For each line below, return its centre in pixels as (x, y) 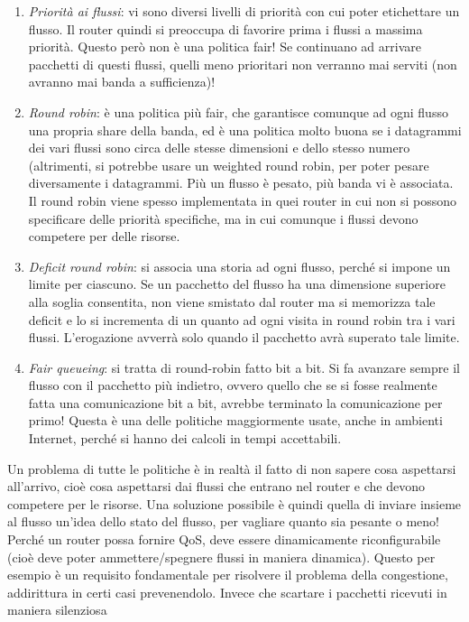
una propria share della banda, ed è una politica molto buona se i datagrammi (245, 130)
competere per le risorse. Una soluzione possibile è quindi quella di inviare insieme (234, 503)
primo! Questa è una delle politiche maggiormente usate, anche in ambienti (235, 420)
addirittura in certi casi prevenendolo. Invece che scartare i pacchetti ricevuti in (227, 592)
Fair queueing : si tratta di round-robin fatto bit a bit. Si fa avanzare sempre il (244, 367)
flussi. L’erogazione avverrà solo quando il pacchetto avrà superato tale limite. (244, 337)
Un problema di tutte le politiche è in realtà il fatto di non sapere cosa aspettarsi (232, 468)
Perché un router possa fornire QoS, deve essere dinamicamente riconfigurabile (224, 539)
